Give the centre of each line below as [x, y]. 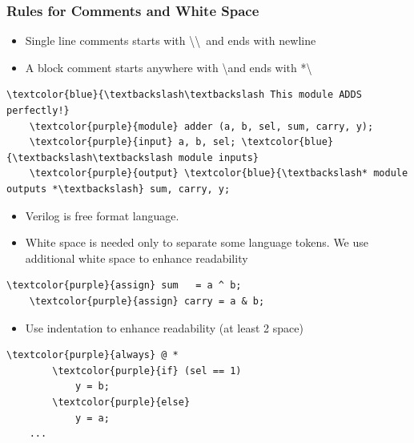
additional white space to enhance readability [137, 258]
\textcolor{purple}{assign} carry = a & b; [147, 301]
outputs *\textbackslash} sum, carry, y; [119, 189]
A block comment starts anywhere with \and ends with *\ [169, 67]
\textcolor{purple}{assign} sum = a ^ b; [124, 286]
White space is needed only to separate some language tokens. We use [197, 242]
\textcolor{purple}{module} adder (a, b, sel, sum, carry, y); [201, 126]
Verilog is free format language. [102, 215]
